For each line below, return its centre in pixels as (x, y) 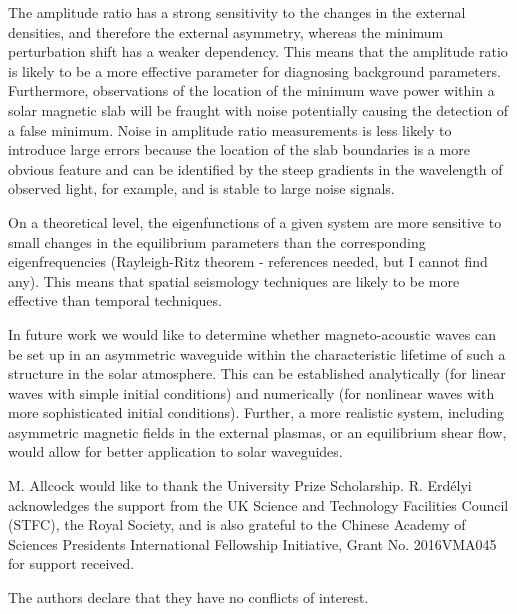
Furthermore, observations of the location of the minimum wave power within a (251, 90)
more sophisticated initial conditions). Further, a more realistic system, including (256, 412)
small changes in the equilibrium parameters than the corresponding (217, 241)
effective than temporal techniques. (115, 300)
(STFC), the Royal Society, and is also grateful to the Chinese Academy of (237, 524)
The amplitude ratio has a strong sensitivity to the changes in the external (237, 12)
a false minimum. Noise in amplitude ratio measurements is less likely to (230, 129)
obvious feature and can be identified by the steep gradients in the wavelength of (255, 168)
